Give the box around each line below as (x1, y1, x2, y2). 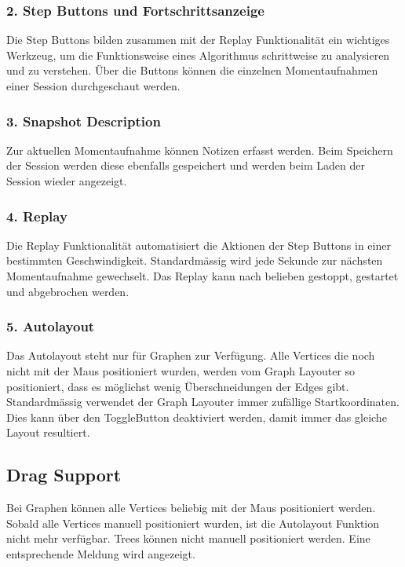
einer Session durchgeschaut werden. (6, 78, 181, 93)
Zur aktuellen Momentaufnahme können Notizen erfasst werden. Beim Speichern (6, 141, 393, 158)
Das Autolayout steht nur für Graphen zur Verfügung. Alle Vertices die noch (6, 347, 375, 364)
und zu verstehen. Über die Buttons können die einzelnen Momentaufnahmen (6, 62, 378, 79)
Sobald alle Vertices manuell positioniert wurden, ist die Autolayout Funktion (6, 514, 380, 531)
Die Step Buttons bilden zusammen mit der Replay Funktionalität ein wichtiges (6, 31, 390, 48)
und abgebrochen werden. (6, 283, 130, 299)
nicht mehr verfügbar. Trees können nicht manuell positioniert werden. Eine (6, 530, 370, 547)
